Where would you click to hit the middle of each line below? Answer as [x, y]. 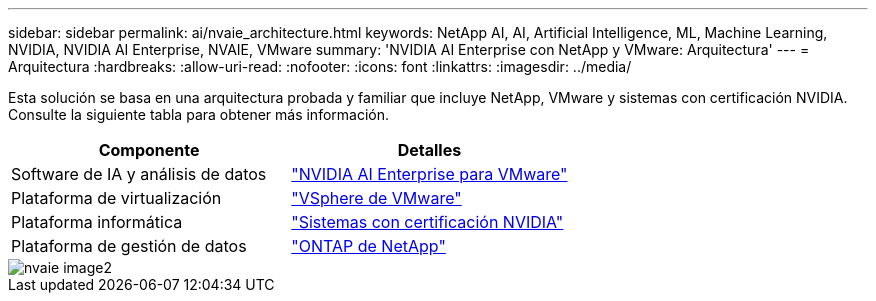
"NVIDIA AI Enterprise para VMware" [429, 174]
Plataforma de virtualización [116, 198]
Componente [149, 150]
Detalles [429, 150]
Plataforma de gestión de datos [129, 246]
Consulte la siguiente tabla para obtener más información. [199, 114]
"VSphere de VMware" [376, 198]
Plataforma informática [97, 222]
